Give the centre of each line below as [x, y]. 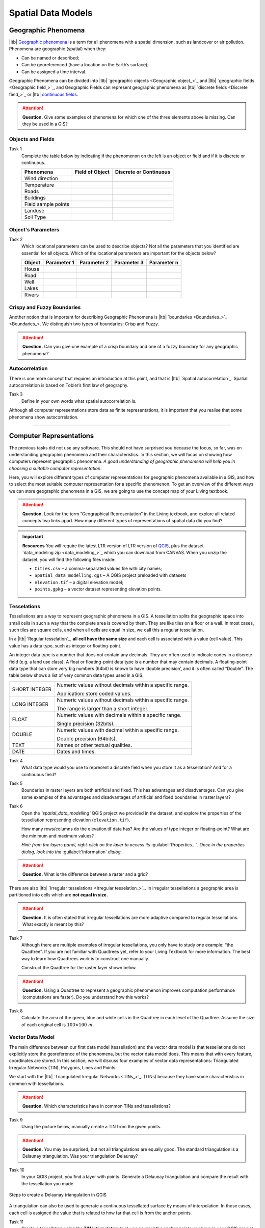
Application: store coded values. [94, 694]
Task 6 [16, 806]
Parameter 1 [60, 263]
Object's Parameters [34, 229]
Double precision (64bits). [87, 738]
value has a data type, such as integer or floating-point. [65, 645]
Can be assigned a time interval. [54, 72]
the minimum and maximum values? [58, 836]
